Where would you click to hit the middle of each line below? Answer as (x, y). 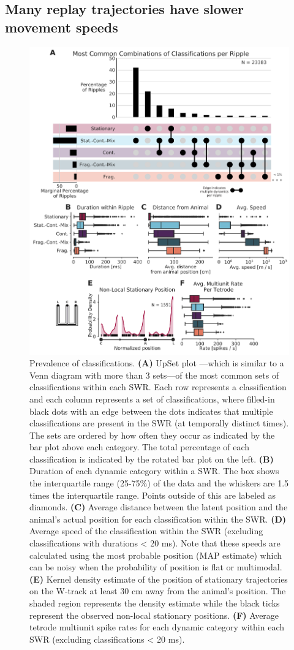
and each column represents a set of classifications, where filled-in (152, 399)
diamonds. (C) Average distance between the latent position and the (159, 507)
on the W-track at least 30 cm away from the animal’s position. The (158, 591)
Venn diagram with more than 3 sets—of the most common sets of (154, 375)
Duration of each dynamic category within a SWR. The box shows (154, 471)
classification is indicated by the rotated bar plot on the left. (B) (152, 459)
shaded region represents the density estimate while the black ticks (155, 603)
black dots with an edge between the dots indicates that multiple (151, 411)
